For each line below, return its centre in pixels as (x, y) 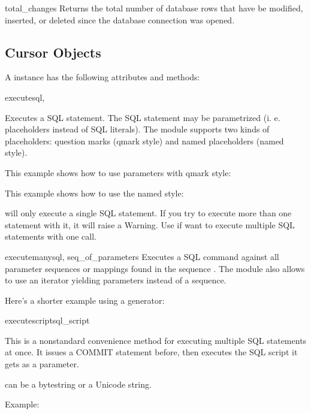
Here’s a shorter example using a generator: (85, 300)
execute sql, (25, 97)
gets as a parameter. (42, 364)
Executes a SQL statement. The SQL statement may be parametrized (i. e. (143, 117)
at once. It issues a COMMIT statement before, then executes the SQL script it (151, 352)
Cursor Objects (53, 52)
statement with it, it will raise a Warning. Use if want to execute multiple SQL (150, 224)
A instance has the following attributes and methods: (102, 77)
